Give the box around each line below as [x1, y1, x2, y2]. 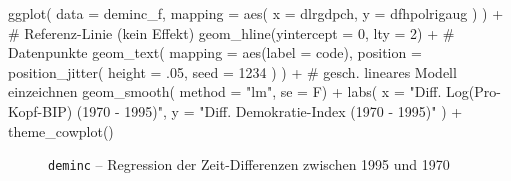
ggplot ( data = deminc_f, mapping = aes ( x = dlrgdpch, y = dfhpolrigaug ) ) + [8, 3, 504, 23]
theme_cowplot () [8, 120, 114, 141]
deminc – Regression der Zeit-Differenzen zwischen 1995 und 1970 [48, 154, 450, 175]
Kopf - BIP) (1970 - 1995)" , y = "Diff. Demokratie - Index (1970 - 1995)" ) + [8, 100, 463, 121]
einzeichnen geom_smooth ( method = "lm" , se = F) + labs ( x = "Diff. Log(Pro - [8, 81, 501, 102]
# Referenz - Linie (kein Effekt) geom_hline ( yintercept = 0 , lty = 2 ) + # [8, 22, 455, 43]
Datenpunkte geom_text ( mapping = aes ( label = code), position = [8, 42, 422, 63]
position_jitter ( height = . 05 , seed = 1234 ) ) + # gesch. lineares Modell [8, 61, 457, 82]
